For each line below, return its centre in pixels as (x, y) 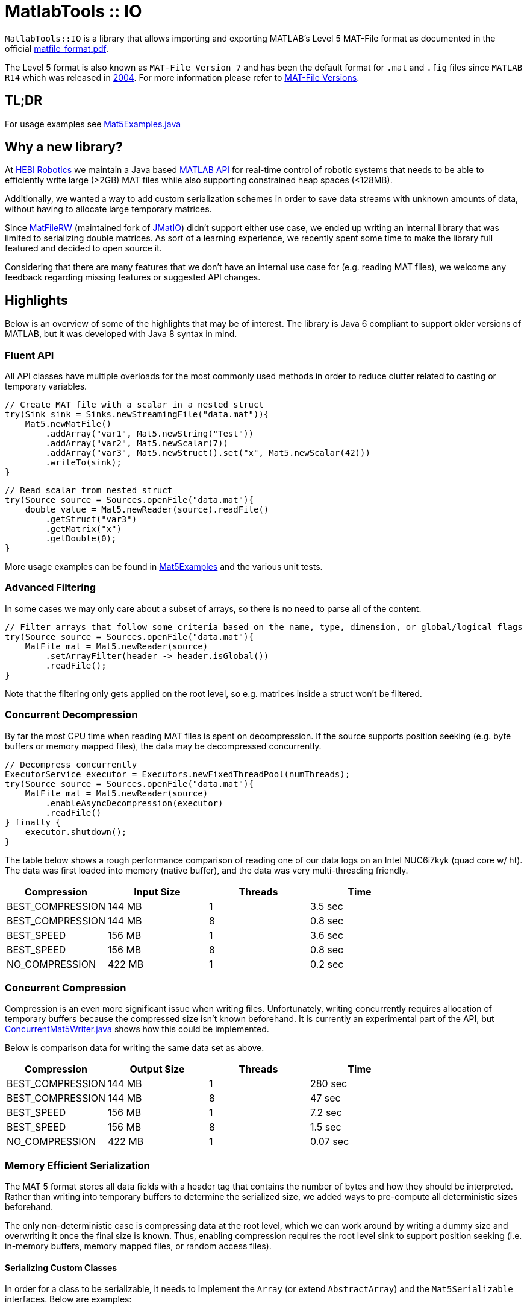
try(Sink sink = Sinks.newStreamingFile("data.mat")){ (137, 415)
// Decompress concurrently (71, 764)
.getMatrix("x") (83, 529)
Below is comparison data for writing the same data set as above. (135, 1048)
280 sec (329, 1084)
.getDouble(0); (81, 539)
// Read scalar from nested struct (89, 490)
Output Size (157, 1069)
